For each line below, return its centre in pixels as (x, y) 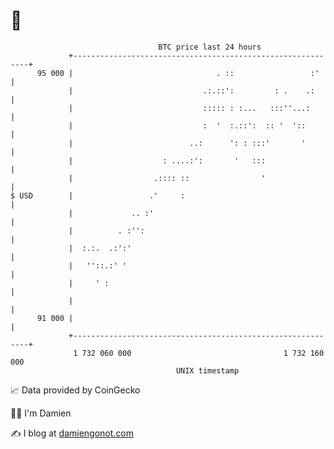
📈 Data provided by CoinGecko (75, 390)
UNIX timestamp (207, 370)
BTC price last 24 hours (210, 47)
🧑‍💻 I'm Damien (41, 413)
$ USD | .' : (98, 195)
